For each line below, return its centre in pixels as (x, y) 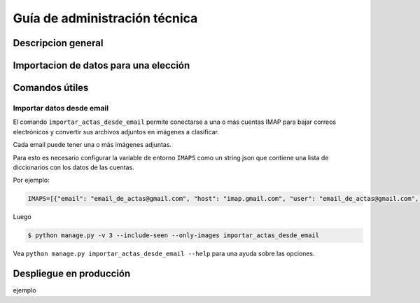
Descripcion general (58, 43)
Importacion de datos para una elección (101, 65)
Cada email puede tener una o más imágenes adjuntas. (92, 145)
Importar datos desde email (61, 108)
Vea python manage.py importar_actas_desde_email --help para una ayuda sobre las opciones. (164, 254)
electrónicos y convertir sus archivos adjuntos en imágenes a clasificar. (116, 132)
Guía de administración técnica (105, 18)
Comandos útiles (51, 88)
